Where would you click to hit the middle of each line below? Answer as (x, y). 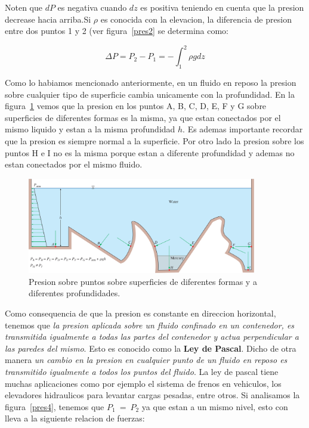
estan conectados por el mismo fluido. (74, 164)
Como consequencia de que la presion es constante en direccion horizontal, (140, 313)
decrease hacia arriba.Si (48, 19)
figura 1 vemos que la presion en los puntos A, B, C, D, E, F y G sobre (136, 106)
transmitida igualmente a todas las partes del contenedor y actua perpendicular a (152, 336)
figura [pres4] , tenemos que (55, 406)
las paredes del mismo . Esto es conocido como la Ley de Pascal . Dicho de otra (151, 348)
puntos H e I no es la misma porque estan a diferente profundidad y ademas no (150, 152)
